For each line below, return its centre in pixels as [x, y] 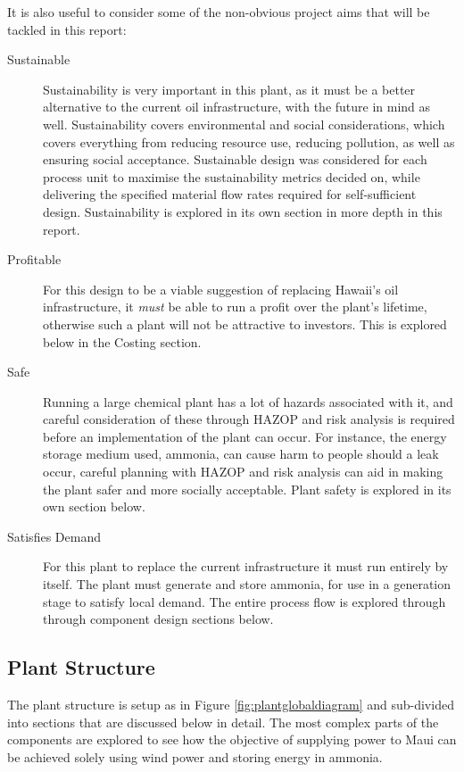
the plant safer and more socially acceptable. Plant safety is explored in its [247, 489]
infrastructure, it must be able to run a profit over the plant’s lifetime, [235, 307]
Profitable [34, 259]
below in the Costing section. [122, 341]
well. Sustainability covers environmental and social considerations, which [244, 124]
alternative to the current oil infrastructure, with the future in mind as [237, 107]
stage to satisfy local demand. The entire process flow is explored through [244, 601]
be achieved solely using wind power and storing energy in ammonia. [195, 756]
